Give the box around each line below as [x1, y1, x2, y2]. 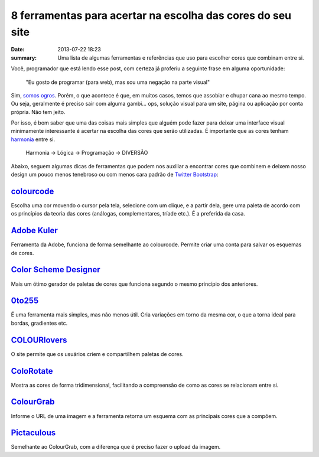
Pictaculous [11, 428, 56, 438]
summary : [11, 54, 37, 61]
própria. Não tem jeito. [11, 108, 66, 115]
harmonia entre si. [11, 136, 56, 143]
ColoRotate [11, 366, 53, 376]
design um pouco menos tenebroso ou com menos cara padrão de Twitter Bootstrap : [11, 171, 219, 178]
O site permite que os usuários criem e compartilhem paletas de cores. [11, 350, 184, 357]
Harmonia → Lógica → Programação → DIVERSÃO [25, 149, 148, 156]
